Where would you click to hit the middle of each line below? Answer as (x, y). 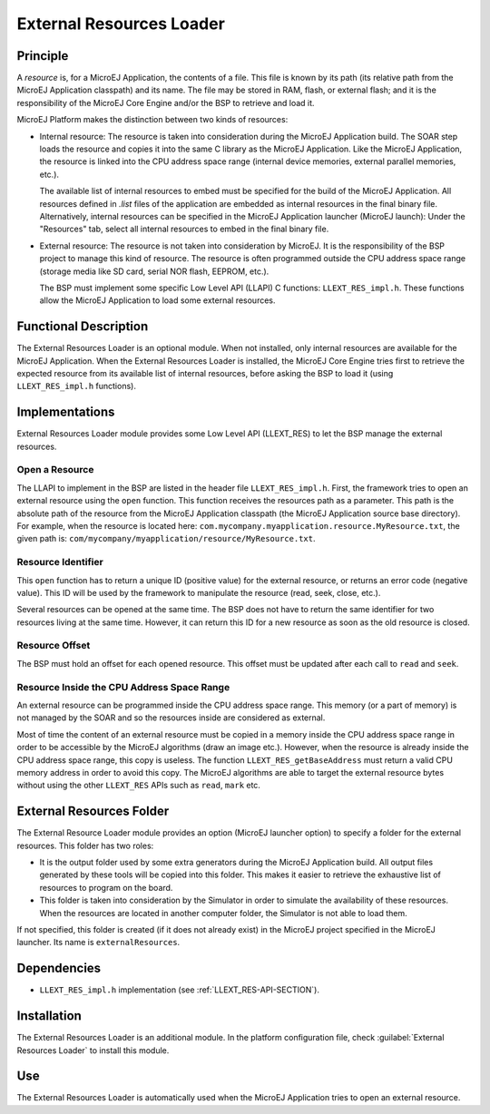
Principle (43, 56)
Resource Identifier (60, 562)
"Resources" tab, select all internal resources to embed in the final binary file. (184, 229)
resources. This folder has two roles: (85, 845)
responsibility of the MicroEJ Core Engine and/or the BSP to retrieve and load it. (166, 103)
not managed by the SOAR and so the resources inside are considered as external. (171, 718)
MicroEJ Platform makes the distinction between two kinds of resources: (152, 120)
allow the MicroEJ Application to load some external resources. (157, 300)
